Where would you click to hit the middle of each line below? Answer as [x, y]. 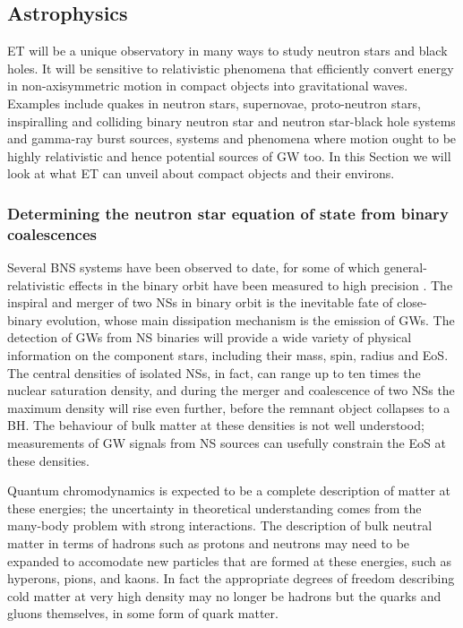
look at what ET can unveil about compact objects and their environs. [201, 173]
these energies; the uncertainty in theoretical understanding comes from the [214, 508]
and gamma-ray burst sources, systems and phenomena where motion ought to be [232, 138]
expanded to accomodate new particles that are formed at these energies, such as [229, 560]
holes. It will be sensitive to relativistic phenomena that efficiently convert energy [231, 68]
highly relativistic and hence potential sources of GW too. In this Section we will [229, 155]
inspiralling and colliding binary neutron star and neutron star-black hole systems [231, 120]
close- [412, 302]
